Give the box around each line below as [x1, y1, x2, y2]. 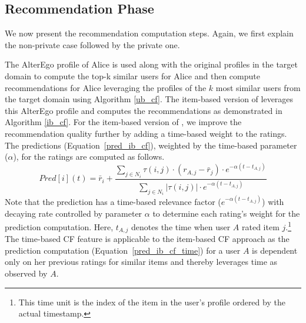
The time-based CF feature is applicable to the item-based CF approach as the [5, 233, 290, 245]
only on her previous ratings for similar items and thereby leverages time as [5, 255, 278, 268]
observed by [5, 267, 48, 280]
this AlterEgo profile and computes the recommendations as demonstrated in [5, 104, 282, 116]
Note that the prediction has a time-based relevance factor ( [5, 195, 221, 207]
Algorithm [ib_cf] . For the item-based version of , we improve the [5, 116, 242, 128]
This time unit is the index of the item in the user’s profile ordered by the [18, 295, 285, 308]
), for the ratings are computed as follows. [13, 150, 165, 163]
